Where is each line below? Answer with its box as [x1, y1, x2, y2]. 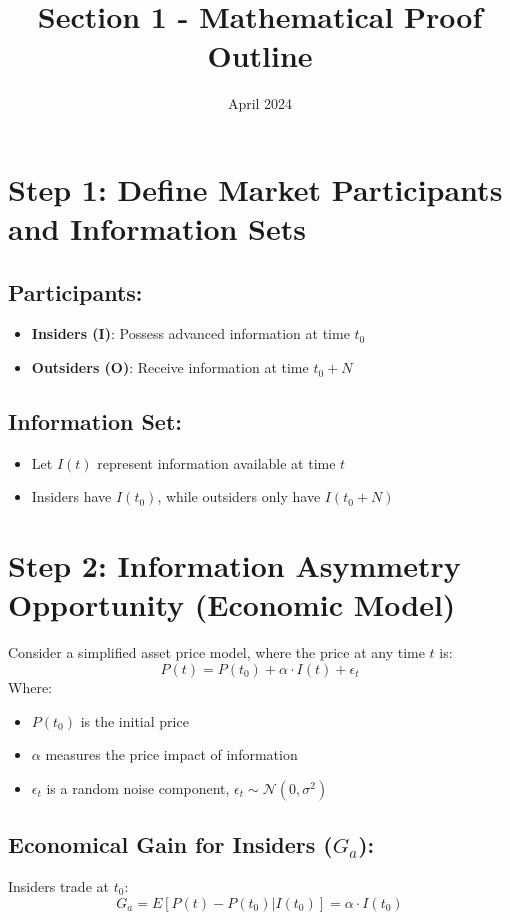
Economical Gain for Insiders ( [8, 829, 333, 860]
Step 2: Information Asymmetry [8, 545, 461, 586]
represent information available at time [97, 452, 336, 473]
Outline [207, 35, 313, 76]
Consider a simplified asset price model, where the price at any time [8, 642, 425, 663]
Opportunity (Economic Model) [8, 584, 456, 625]
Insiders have [31, 486, 112, 507]
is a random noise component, [46, 777, 230, 798]
